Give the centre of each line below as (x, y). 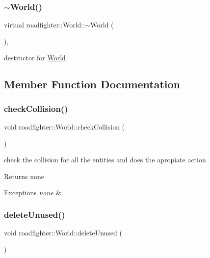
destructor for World (35, 58)
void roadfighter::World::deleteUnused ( (63, 233)
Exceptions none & (33, 193)
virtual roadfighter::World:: (45, 25)
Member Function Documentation (92, 84)
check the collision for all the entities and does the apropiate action (105, 160)
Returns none (24, 176)
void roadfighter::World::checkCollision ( (65, 127)
